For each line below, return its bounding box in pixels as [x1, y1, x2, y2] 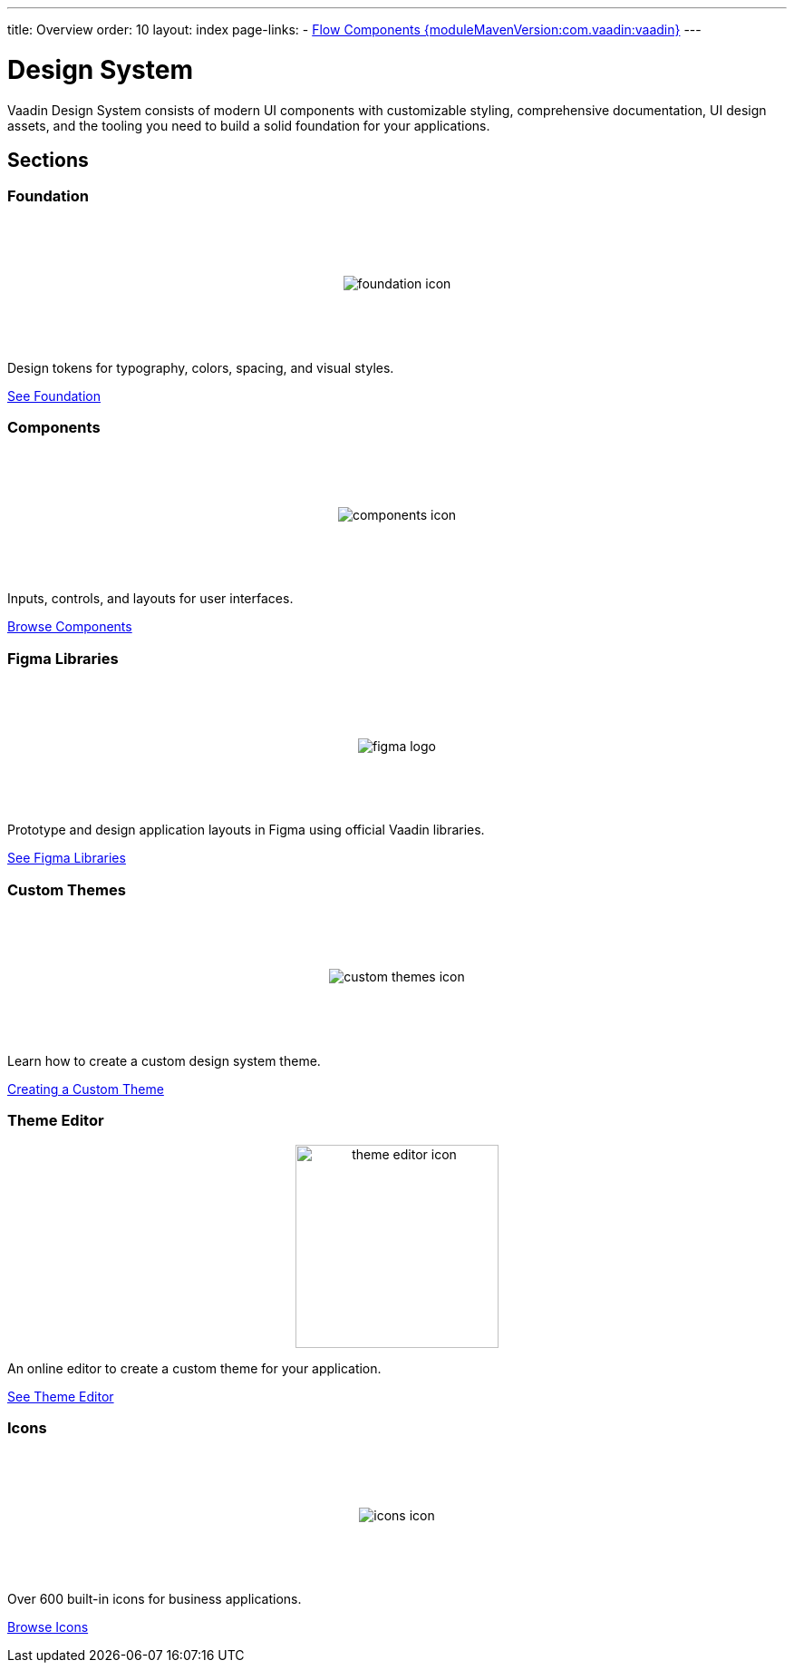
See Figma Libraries [7, 850, 126, 866]
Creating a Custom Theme [7, 1080, 164, 1097]
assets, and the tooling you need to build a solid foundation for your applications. [7, 117, 490, 133]
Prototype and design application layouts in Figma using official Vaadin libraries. [7, 822, 485, 838]
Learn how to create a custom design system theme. [7, 1052, 321, 1069]
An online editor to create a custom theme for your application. [7, 1360, 382, 1376]
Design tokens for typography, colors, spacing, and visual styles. [7, 359, 394, 376]
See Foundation [7, 387, 101, 404]
